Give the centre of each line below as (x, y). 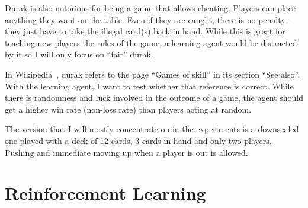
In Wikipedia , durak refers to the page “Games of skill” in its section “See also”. (153, 74)
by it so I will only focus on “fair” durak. (79, 54)
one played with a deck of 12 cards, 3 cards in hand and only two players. (138, 140)
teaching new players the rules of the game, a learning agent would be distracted (151, 42)
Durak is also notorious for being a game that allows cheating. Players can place (150, 8)
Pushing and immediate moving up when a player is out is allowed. (126, 152)
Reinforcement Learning (105, 193)
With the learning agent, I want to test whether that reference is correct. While (149, 86)
